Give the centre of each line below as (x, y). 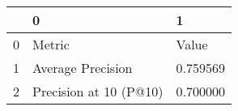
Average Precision (83, 68)
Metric (51, 44)
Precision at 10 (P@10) (98, 91)
